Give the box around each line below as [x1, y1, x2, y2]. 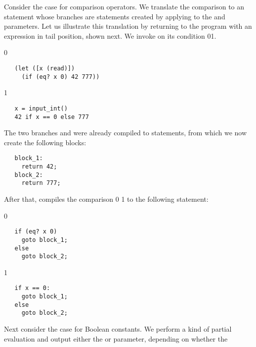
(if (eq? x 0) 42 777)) [21, 73, 100, 80]
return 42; [21, 163, 57, 171]
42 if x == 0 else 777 [14, 113, 89, 120]
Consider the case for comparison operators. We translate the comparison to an [4, 1, 245, 11]
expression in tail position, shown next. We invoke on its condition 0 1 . [4, 30, 216, 41]
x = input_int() [14, 105, 68, 112]
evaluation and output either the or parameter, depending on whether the [4, 333, 228, 344]
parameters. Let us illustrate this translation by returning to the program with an [4, 21, 252, 31]
